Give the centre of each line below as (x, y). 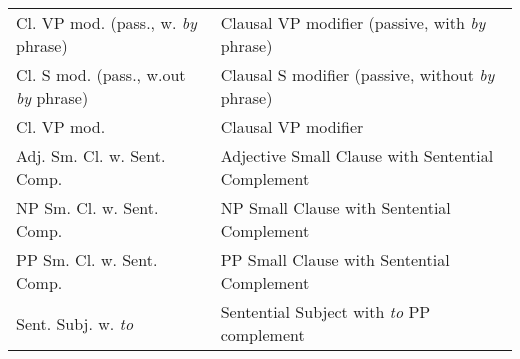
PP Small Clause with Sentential (335, 259)
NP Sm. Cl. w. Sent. (87, 207)
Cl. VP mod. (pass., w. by (106, 22)
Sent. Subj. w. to (75, 323)
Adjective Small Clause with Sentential (357, 155)
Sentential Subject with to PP (325, 311)
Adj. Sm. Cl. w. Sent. (91, 155)
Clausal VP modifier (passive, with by (353, 22)
